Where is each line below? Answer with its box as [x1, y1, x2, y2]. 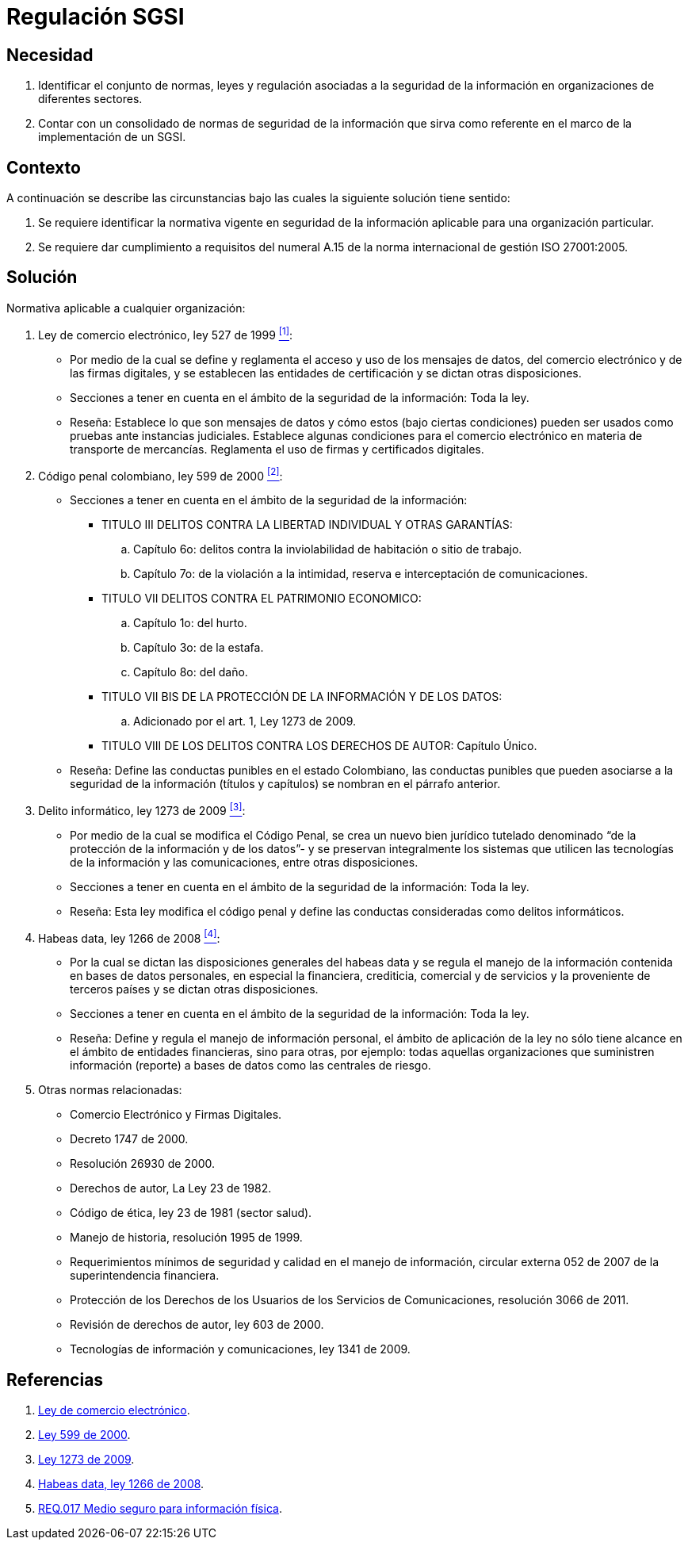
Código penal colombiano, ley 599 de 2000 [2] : [38, 466, 283, 483]
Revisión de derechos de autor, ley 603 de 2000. [70, 1318, 324, 1332]
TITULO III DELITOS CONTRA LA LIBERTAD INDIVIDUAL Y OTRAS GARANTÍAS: [101, 518, 513, 532]
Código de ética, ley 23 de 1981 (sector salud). [70, 1206, 312, 1220]
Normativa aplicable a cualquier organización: [6, 300, 246, 315]
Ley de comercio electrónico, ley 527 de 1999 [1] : [38, 325, 293, 342]
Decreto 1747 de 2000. [70, 1132, 189, 1146]
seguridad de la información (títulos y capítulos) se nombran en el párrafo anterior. [70, 777, 501, 791]
